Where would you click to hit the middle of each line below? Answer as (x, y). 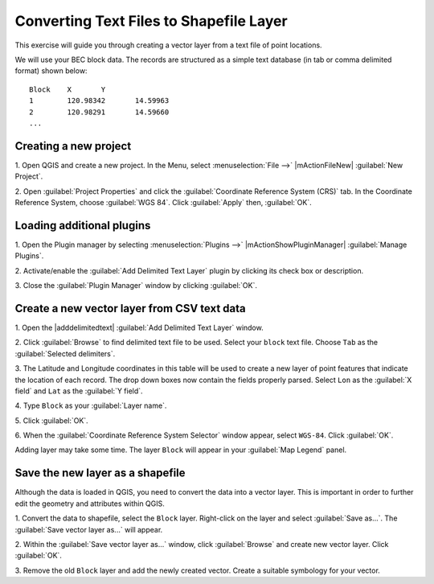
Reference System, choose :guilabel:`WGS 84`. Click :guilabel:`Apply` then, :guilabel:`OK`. (164, 202)
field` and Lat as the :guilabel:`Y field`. (79, 391)
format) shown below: (51, 71)
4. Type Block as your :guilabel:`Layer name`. (91, 405)
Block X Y (68, 89)
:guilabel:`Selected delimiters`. (65, 353)
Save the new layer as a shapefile (100, 473)
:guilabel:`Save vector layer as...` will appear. (89, 529)
